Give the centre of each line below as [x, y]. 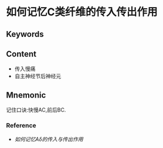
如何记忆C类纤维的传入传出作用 [82, 12]
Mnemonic [26, 95]
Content [21, 54]
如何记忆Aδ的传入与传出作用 [49, 139]
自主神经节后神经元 [38, 76]
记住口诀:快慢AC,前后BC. [36, 110]
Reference [21, 126]
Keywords [25, 34]
